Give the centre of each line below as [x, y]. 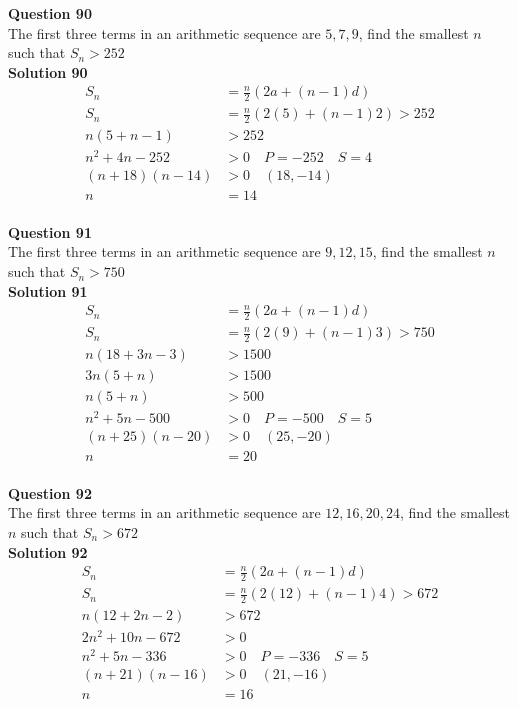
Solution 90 [48, 71]
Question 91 [50, 231]
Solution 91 [48, 290]
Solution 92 [48, 551]
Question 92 [50, 492]
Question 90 [50, 13]
